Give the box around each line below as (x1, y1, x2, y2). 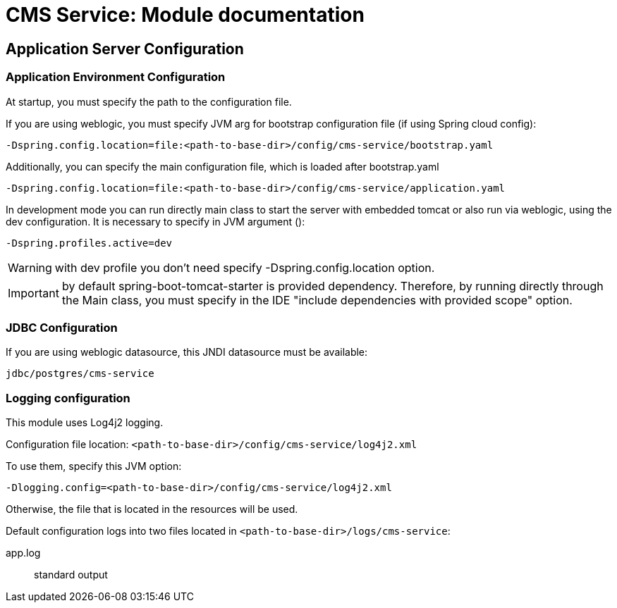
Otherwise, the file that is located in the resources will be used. (6, 503, 298, 516)
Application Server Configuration (6, 39, 244, 58)
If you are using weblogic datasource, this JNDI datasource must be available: (6, 346, 368, 359)
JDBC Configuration (6, 320, 118, 335)
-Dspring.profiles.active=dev (6, 237, 173, 249)
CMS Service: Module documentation (6, 3, 365, 27)
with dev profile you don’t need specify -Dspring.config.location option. (54, 260, 435, 275)
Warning (8, 260, 52, 275)
